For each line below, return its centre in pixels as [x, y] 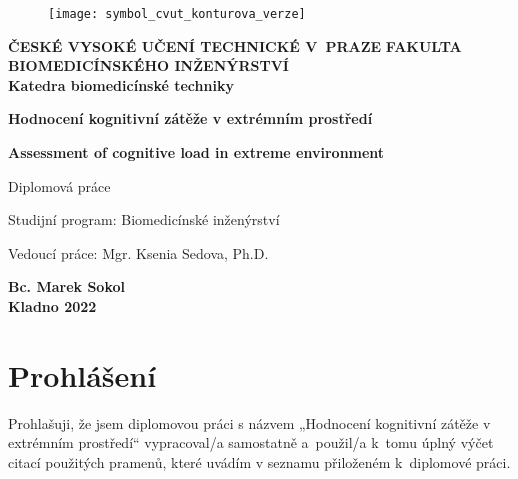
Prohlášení [82, 374]
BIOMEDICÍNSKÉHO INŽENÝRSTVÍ [148, 65]
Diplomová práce [59, 185]
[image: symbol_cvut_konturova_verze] [177, 14]
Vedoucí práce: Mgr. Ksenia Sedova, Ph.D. [138, 252]
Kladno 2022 [52, 306]
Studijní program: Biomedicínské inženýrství [144, 219]
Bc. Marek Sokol [66, 286]
